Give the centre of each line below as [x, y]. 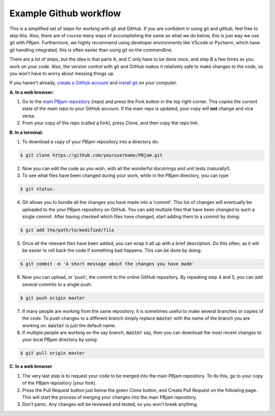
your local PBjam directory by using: [60, 340]
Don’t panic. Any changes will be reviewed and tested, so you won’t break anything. [110, 404]
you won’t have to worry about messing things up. [62, 73]
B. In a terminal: [26, 132]
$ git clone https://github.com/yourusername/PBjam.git [91, 155]
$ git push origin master [52, 298]
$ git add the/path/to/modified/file [67, 230]
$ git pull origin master [52, 353]
